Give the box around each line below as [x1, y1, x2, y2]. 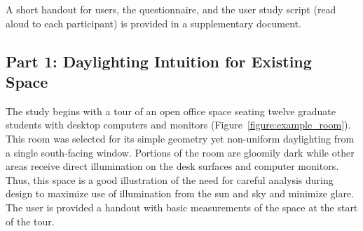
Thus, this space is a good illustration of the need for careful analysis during [6, 172, 334, 187]
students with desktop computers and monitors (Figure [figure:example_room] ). [6, 117, 351, 132]
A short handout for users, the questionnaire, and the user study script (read [6, 2, 336, 16]
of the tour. [6, 213, 55, 228]
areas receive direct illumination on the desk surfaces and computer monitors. [6, 159, 339, 173]
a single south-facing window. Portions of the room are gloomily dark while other [6, 145, 355, 159]
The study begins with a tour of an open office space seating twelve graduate [6, 103, 336, 118]
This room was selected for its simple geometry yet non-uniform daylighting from [6, 131, 355, 145]
